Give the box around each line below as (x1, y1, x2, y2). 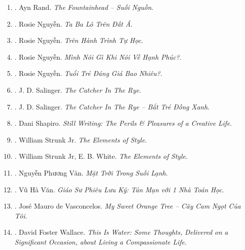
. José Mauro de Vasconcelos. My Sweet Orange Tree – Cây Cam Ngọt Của (14, 201, 241, 211)
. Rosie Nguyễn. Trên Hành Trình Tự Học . (14, 35, 143, 45)
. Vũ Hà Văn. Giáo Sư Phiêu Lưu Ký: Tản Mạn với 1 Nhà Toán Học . (14, 184, 224, 194)
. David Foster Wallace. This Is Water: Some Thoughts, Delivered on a (14, 227, 228, 237)
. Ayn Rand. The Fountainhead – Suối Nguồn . (14, 2, 153, 12)
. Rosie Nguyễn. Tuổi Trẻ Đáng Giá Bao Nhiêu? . (14, 68, 162, 78)
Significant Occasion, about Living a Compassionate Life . (14, 236, 187, 247)
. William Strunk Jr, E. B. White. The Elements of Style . (14, 151, 188, 161)
